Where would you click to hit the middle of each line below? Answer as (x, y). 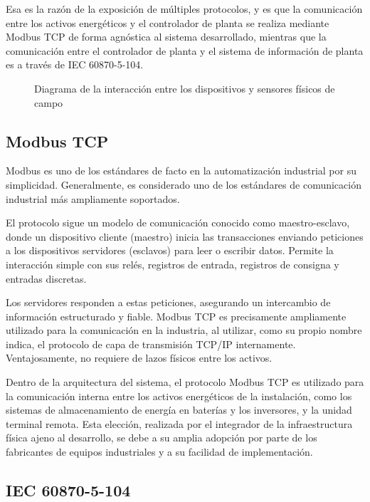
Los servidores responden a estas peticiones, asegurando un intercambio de (168, 302)
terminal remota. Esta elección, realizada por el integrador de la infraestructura (179, 423)
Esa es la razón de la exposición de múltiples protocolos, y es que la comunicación (184, 9)
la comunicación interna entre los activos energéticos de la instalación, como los (179, 396)
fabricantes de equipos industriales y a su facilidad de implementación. (159, 452)
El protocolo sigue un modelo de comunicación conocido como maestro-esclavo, (178, 223)
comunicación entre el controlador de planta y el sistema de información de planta (185, 50)
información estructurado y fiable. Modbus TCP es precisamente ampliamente (176, 316)
